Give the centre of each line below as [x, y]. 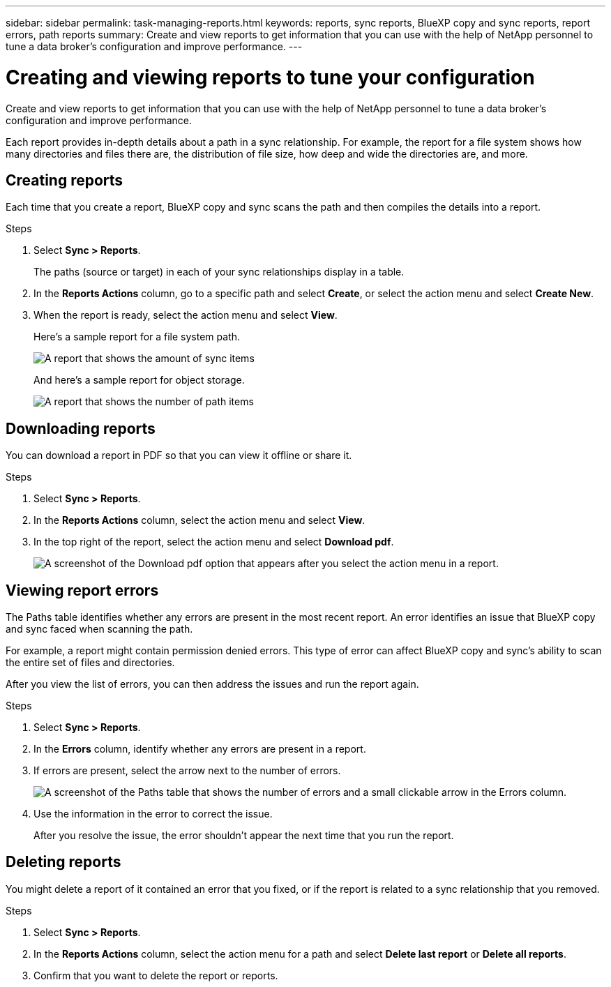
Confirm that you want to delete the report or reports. [156, 975]
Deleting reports [63, 862]
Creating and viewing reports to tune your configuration [270, 77]
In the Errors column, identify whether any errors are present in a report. [200, 749]
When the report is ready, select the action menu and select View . [186, 315]
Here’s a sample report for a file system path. [137, 337]
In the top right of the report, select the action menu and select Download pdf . [214, 542]
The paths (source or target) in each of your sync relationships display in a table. [219, 272]
